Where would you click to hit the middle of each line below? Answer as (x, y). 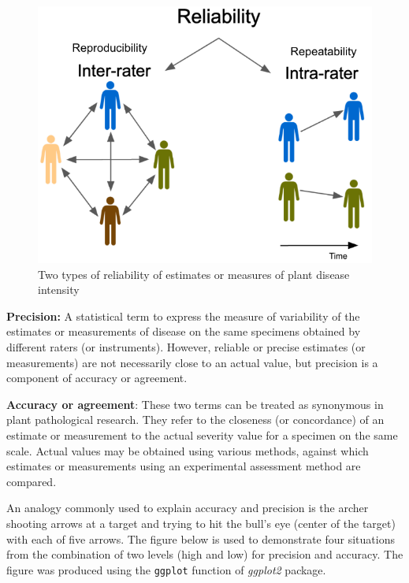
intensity (59, 290)
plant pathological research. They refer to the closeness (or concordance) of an (195, 420)
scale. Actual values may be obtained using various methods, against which (188, 450)
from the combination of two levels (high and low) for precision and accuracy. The (205, 554)
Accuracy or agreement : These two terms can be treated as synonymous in (195, 404)
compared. (32, 481)
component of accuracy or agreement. (97, 378)
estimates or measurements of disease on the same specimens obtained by (184, 331)
